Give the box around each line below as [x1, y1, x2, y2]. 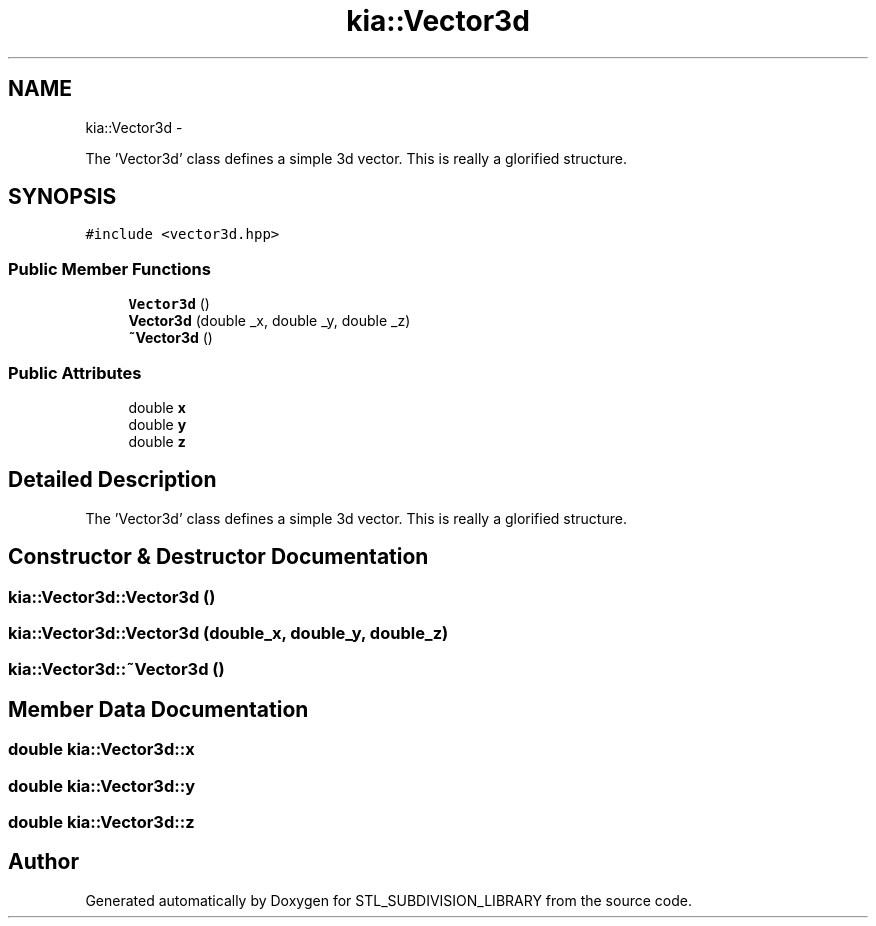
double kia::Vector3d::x [8, 739, 195, 760]
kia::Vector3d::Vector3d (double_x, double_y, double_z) [8, 623, 449, 643]
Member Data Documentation [8, 696, 309, 722]
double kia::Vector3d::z [8, 811, 195, 832]
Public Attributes [8, 362, 142, 383]
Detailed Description [8, 467, 217, 493]
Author [8, 849, 79, 875]
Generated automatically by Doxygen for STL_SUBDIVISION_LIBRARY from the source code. [85, 891, 692, 909]
